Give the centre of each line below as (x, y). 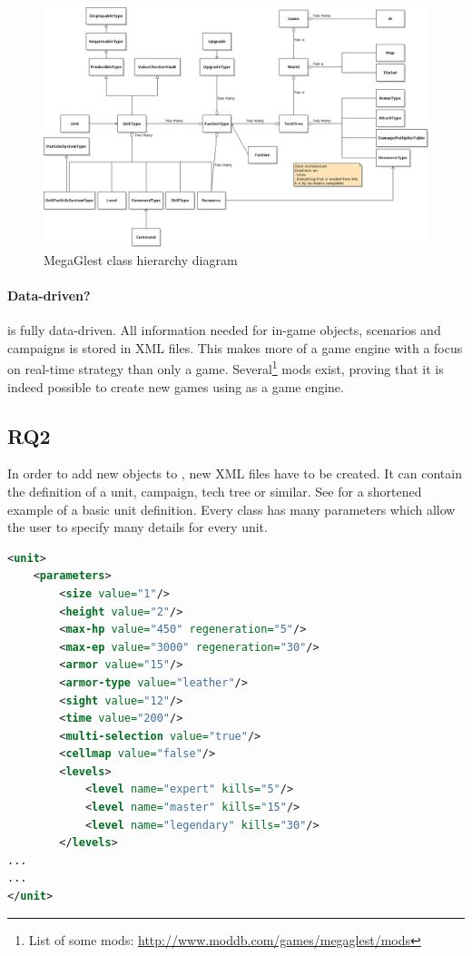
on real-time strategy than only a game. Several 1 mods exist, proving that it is (226, 367)
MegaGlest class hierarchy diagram (141, 259)
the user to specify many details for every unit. (138, 527)
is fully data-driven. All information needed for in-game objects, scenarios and (224, 330)
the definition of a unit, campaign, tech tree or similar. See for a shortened (215, 491)
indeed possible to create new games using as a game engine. (176, 386)
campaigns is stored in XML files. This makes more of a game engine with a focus (235, 347)
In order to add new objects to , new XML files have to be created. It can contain (235, 473)
